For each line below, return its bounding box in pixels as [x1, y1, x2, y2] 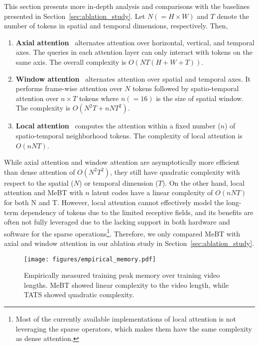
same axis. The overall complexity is [15, 56, 127, 67]
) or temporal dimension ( [79, 177, 158, 188]
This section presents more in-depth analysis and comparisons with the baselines [4, 1, 250, 11]
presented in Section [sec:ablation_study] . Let [4, 10, 145, 21]
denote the [217, 10, 249, 21]
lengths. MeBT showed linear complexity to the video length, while [24, 279, 229, 290]
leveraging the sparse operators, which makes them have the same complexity [15, 323, 252, 334]
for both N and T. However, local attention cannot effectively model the [4, 197, 224, 207]
